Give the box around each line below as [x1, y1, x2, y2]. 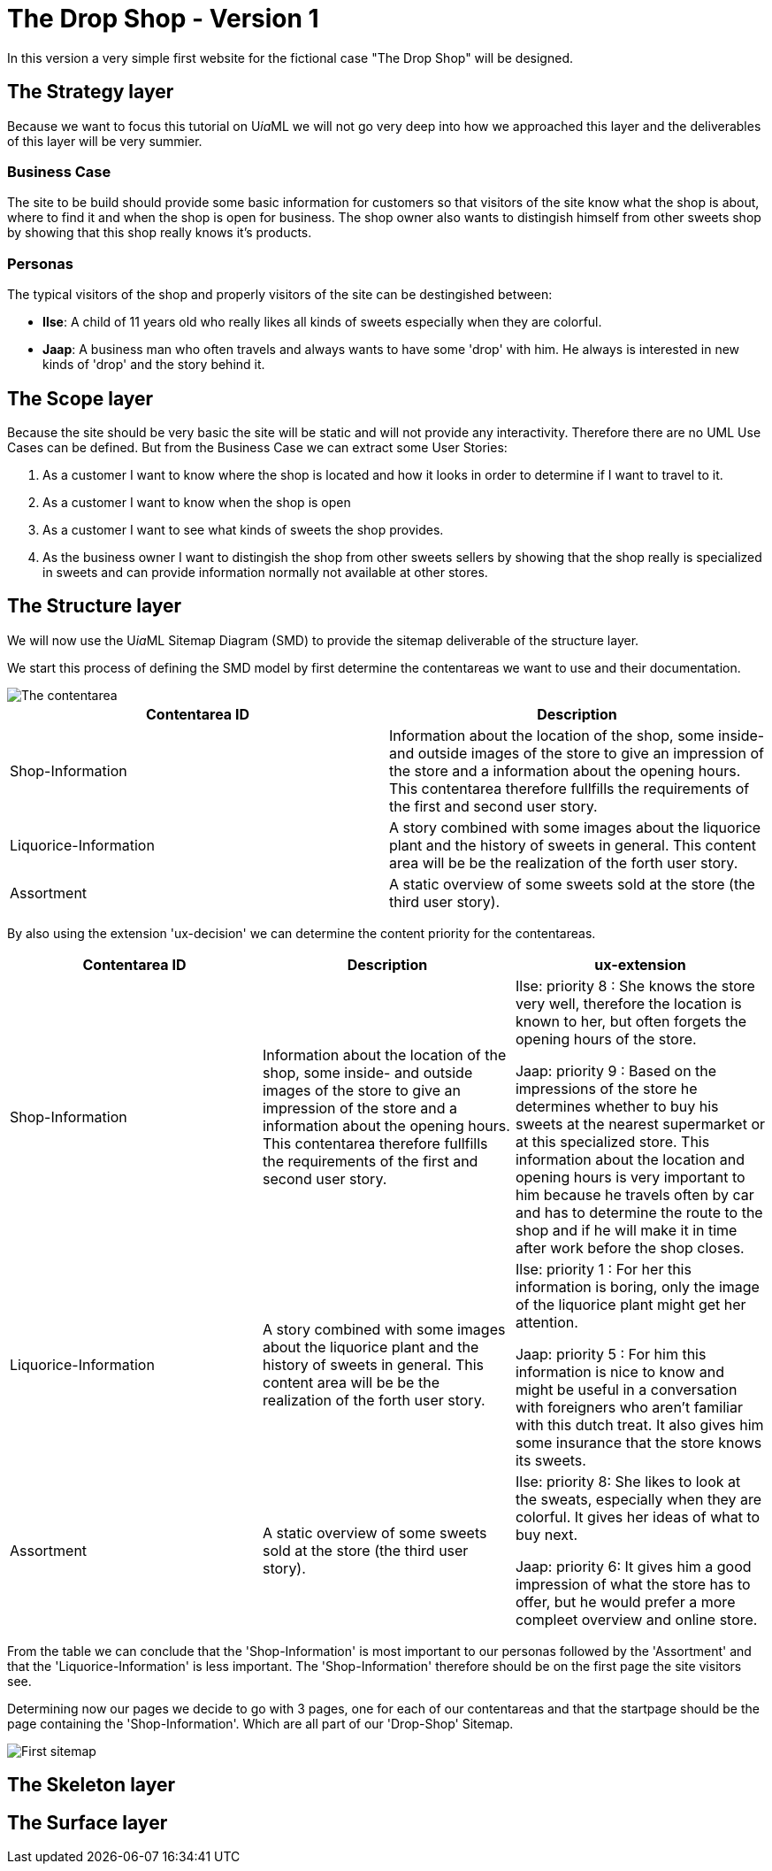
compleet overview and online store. [515, 1610, 758, 1628]
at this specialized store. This [515, 1132, 710, 1151]
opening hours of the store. [515, 1029, 697, 1048]
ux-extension [594, 955, 686, 974]
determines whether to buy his [515, 1097, 719, 1115]
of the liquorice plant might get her [515, 1295, 746, 1313]
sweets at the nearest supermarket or [515, 1114, 766, 1133]
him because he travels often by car [515, 1185, 754, 1204]
